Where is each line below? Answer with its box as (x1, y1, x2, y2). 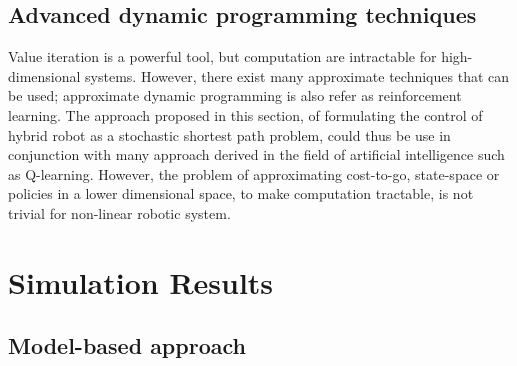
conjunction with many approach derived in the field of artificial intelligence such (8, 144, 505, 165)
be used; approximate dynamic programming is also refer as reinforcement (8, 85, 462, 106)
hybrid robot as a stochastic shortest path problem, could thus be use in (8, 124, 451, 145)
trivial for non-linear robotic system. (8, 202, 231, 223)
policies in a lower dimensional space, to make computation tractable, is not (8, 183, 474, 204)
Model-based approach (8, 330, 246, 361)
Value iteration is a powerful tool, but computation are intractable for (8, 46, 437, 67)
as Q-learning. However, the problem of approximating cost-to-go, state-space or (8, 163, 500, 184)
